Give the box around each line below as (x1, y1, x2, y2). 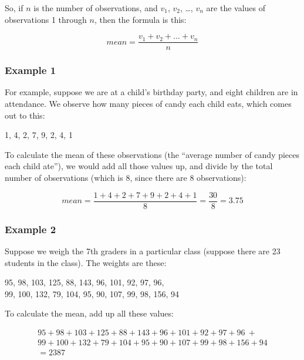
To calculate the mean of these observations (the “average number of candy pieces (5, 148, 300, 160)
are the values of (206, 2, 266, 14)
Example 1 (5, 63, 56, 78)
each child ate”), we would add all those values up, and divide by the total (5, 160, 273, 172)
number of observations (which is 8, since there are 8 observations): (5, 171, 246, 184)
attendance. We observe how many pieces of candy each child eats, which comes (5, 97, 292, 110)
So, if (5, 2, 23, 14)
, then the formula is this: (94, 13, 187, 25)
